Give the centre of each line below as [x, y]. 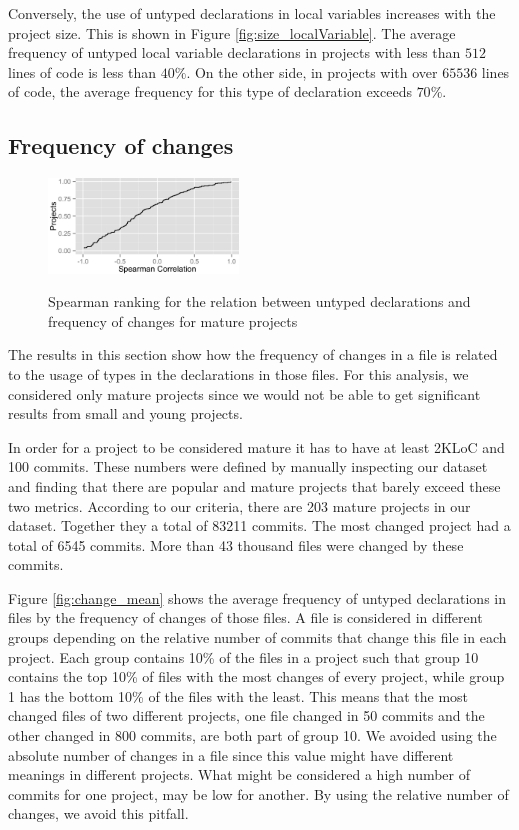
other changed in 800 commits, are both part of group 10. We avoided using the [252, 735]
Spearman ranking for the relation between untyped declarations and [259, 301]
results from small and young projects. [125, 413]
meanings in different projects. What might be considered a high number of [239, 774]
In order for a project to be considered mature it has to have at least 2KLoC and [256, 446]
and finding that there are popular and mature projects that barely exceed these [254, 485]
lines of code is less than [82, 71]
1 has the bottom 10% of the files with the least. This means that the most [238, 695]
